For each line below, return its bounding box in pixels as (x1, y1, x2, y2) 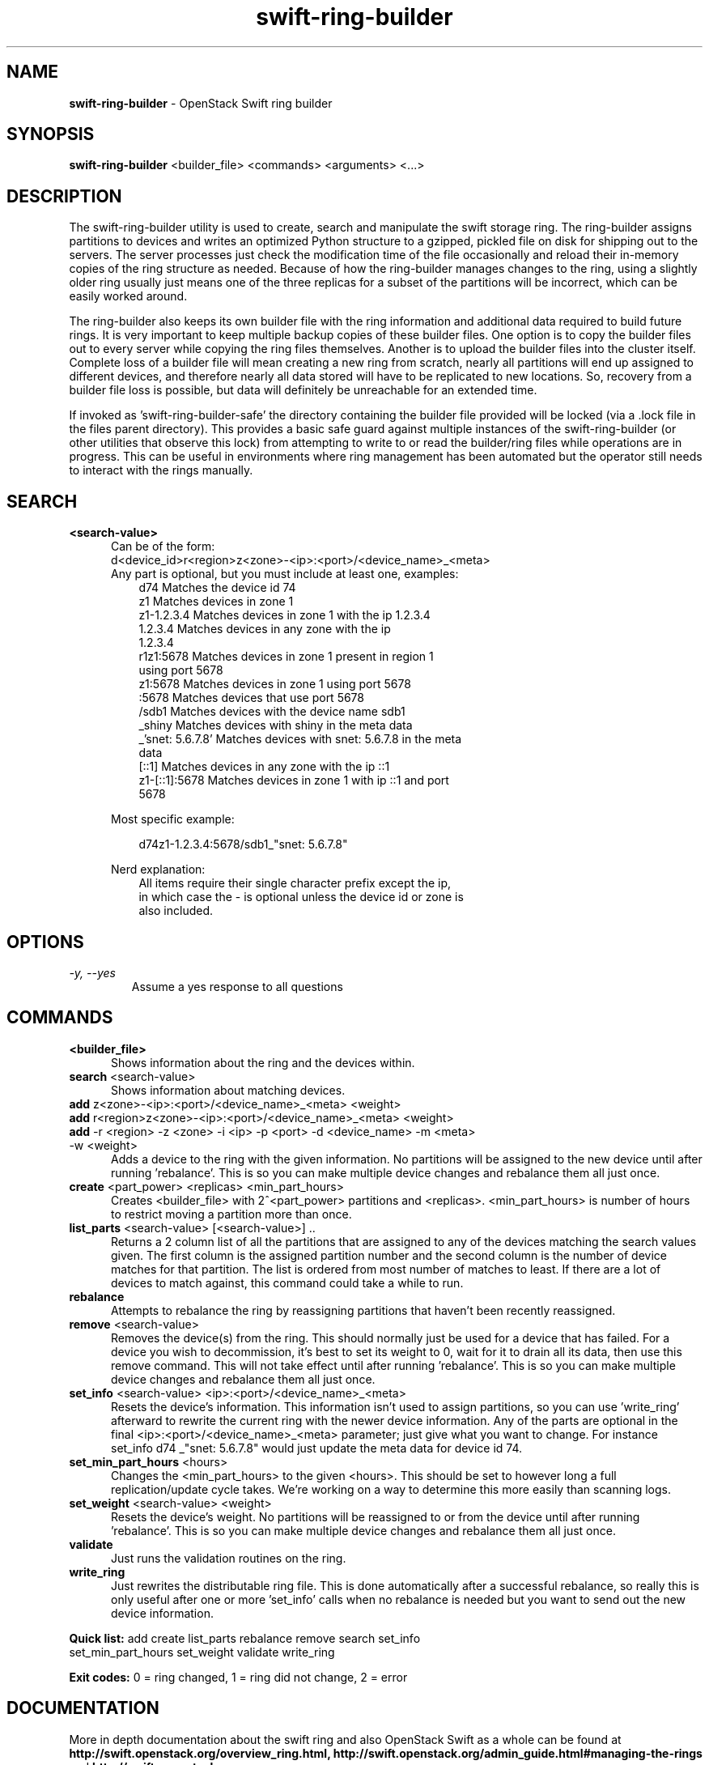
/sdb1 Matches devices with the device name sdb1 (138, 704, 405, 719)
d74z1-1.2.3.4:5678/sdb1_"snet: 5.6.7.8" (138, 837, 348, 852)
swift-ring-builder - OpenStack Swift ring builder (69, 96, 333, 110)
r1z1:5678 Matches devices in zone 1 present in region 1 (138, 649, 434, 664)
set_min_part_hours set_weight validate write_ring (69, 1644, 335, 1659)
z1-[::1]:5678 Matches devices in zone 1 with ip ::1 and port (138, 773, 449, 788)
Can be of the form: (111, 539, 215, 554)
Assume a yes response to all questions (131, 979, 343, 993)
